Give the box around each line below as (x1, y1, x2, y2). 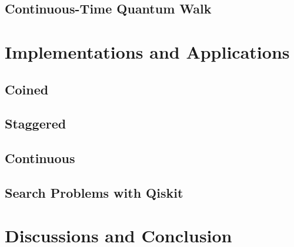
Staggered (5, 114, 66, 133)
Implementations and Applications (5, 39, 290, 63)
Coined (5, 80, 49, 98)
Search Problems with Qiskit (5, 183, 183, 201)
